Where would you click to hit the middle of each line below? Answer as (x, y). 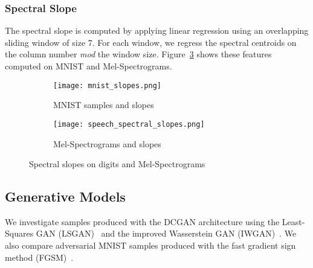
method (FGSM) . (39, 257)
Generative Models (65, 196)
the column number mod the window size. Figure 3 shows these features (138, 54)
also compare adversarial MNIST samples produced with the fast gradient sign (150, 245)
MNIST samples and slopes (104, 105)
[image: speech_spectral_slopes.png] (129, 124)
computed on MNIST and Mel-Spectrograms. (89, 66)
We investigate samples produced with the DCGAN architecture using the (142, 221)
